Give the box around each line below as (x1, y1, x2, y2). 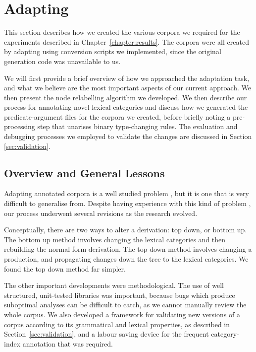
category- (211, 329, 239, 339)
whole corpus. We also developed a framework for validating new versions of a (4, 309, 240, 319)
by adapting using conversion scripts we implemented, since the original (4, 46, 221, 57)
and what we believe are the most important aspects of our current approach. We (4, 82, 251, 93)
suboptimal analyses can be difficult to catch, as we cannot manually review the (4, 299, 247, 310)
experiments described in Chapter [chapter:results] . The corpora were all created (4, 36, 249, 47)
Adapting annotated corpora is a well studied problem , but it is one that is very (4, 188, 249, 199)
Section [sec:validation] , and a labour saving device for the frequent (4, 329, 209, 339)
